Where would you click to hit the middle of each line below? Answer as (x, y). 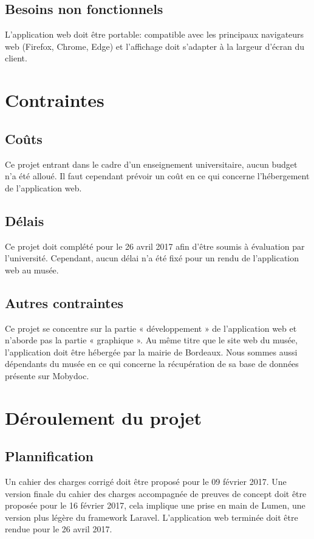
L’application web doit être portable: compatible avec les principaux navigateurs (155, 34)
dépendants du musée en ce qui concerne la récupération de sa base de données (152, 364)
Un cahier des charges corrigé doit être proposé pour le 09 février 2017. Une (146, 482)
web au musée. (32, 269)
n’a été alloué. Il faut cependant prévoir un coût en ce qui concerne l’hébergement (157, 176)
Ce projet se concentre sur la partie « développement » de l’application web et (151, 328)
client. (16, 58)
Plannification (49, 456)
